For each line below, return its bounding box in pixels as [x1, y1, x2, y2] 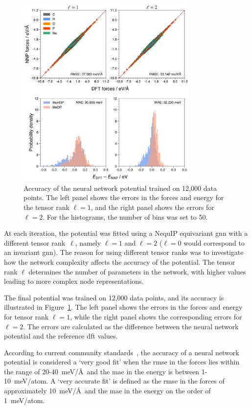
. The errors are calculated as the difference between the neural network [23, 321, 239, 331]
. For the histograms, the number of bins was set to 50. [43, 211, 208, 222]
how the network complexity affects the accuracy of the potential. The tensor [4, 256, 235, 267]
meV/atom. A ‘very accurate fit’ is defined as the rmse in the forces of [14, 376, 225, 386]
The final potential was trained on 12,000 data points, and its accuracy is [4, 292, 224, 302]
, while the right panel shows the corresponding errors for [70, 311, 242, 321]
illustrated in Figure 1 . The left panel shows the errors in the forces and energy [4, 302, 243, 312]
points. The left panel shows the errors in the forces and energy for [23, 192, 224, 203]
